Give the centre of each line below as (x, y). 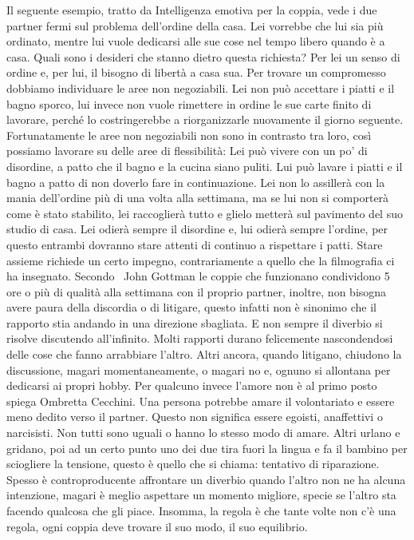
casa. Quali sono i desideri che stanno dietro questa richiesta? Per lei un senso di (203, 56)
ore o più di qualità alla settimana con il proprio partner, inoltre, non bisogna (197, 291)
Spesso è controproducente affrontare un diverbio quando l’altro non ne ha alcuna (206, 479)
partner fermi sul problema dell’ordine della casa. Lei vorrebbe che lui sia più (195, 25)
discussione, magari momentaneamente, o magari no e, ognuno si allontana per (199, 369)
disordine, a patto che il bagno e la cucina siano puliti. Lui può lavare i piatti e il (205, 166)
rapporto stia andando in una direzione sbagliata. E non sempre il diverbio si (195, 322)
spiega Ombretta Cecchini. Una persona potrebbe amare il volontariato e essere (201, 401)
